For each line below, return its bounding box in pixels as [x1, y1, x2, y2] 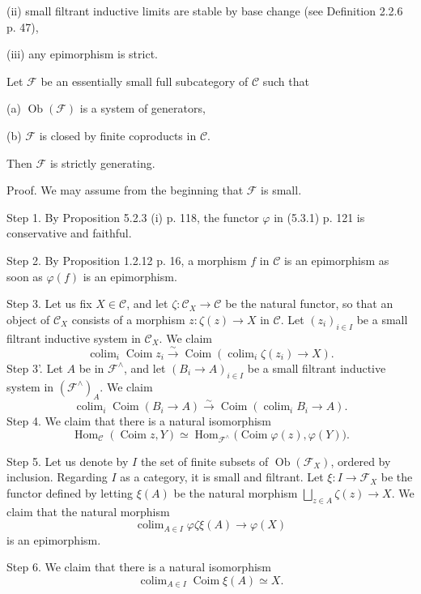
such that [262, 72, 309, 89]
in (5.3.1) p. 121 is [274, 208, 365, 225]
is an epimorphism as [283, 251, 389, 268]
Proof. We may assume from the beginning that [6, 182, 244, 199]
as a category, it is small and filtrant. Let [120, 468, 324, 485]
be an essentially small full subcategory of [40, 72, 249, 89]
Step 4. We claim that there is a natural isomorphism [6, 412, 272, 429]
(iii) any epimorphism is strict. [6, 45, 158, 62]
